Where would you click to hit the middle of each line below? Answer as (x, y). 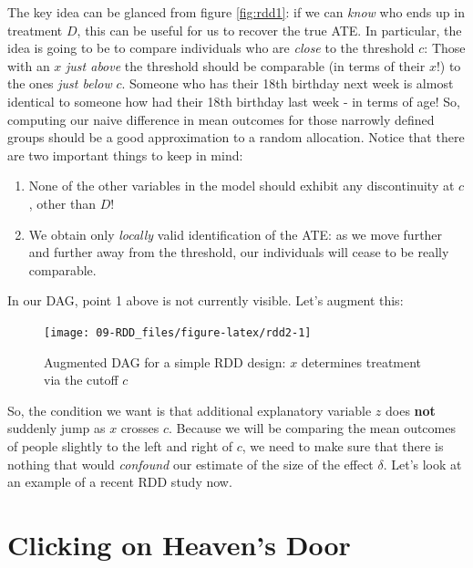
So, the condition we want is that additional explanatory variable (190, 410)
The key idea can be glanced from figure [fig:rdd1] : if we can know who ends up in (236, 12)
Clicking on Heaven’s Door (179, 544)
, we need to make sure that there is (343, 445)
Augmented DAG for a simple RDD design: (165, 361)
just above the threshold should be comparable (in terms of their (246, 65)
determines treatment (361, 361)
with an (29, 65)
